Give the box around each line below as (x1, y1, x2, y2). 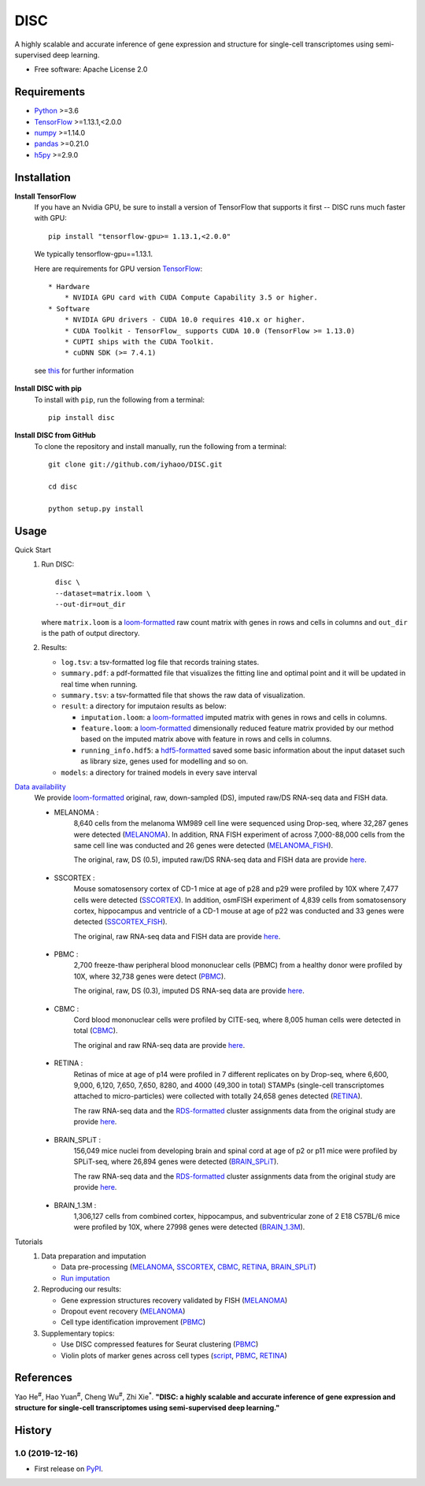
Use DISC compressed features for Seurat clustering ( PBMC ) (61, 1339, 259, 1349)
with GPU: (34, 214, 67, 223)
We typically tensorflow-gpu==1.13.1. (34, 249, 153, 259)
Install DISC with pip (14, 384, 82, 393)
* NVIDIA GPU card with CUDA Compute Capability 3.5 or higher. (64, 293, 318, 303)
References (14, 1371, 72, 1384)
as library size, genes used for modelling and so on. (80, 756, 249, 766)
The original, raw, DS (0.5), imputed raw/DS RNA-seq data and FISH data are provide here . (73, 855, 368, 864)
